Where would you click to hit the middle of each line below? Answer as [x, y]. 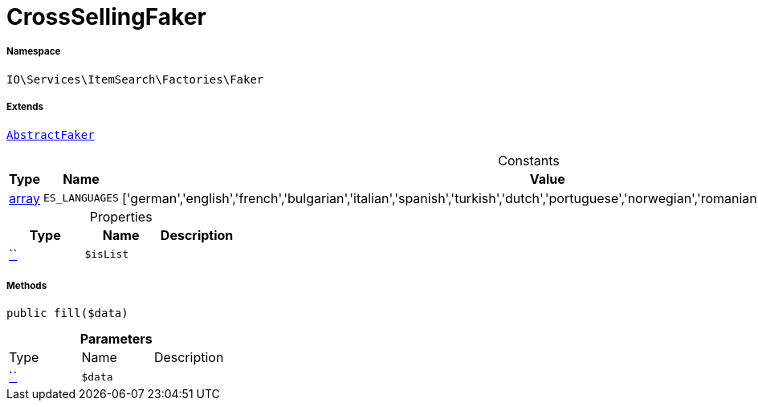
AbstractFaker [51, 134]
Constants [529, 160]
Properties [121, 216]
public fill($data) [67, 313]
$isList [107, 254]
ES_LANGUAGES [81, 198]
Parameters [116, 339]
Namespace [34, 52]
